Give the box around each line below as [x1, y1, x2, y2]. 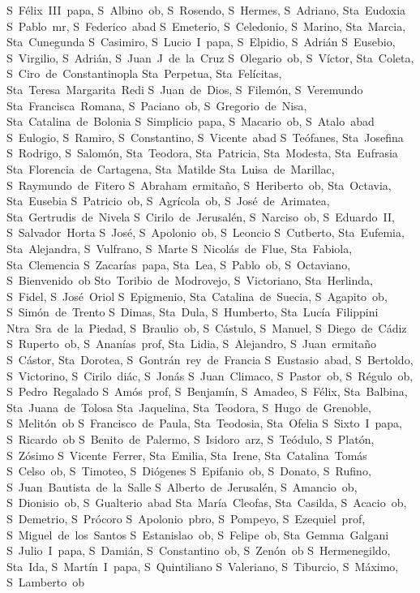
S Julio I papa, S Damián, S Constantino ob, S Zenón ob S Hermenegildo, [6, 542, 391, 559]
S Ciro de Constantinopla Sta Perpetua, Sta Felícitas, [6, 65, 282, 82]
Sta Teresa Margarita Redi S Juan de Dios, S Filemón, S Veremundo [6, 80, 363, 97]
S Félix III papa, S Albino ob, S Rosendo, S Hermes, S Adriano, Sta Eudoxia [6, 2, 406, 18]
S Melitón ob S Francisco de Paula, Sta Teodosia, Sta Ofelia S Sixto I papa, [6, 415, 402, 432]
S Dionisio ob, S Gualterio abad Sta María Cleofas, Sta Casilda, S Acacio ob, [6, 494, 407, 511]
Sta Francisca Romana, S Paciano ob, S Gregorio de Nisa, [6, 97, 307, 114]
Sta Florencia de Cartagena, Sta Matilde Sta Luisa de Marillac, [6, 160, 335, 177]
